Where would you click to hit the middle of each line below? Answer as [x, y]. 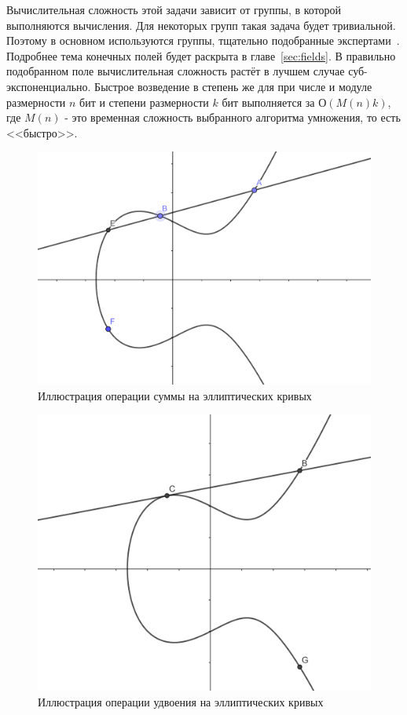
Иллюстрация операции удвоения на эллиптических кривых [181, 701]
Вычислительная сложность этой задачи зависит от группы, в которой [174, 9]
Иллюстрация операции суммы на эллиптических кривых [175, 395]
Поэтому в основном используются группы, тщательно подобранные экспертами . [203, 40]
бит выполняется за [268, 102]
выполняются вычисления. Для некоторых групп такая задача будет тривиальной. [201, 25]
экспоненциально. [49, 86]
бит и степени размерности [144, 102]
